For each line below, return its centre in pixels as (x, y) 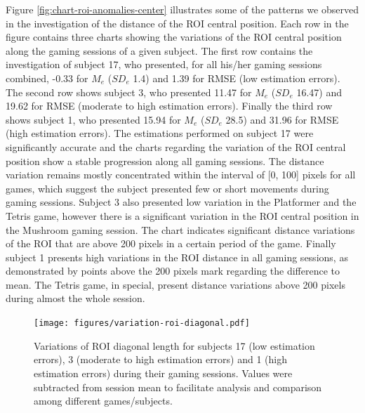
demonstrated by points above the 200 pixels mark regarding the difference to (173, 271)
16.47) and (319, 92)
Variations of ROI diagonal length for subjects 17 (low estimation (174, 345)
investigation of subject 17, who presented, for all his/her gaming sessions (164, 64)
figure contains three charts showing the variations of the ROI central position (174, 37)
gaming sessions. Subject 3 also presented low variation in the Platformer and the (181, 202)
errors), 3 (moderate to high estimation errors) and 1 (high (161, 359)
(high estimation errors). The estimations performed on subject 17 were (160, 133)
